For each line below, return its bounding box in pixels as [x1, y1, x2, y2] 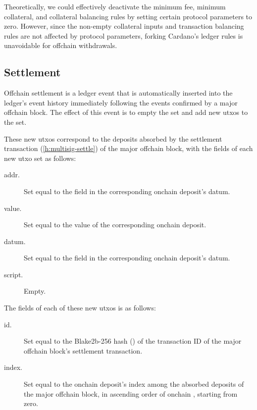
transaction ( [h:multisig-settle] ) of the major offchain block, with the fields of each [4, 143, 253, 154]
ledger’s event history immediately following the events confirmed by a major [4, 97, 238, 107]
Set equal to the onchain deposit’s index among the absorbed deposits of [24, 379, 244, 389]
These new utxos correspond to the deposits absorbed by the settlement [4, 133, 222, 144]
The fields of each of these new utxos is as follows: [4, 303, 156, 313]
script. [4, 269, 23, 279]
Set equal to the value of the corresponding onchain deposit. [24, 219, 206, 230]
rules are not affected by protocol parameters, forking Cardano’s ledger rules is [4, 30, 243, 41]
